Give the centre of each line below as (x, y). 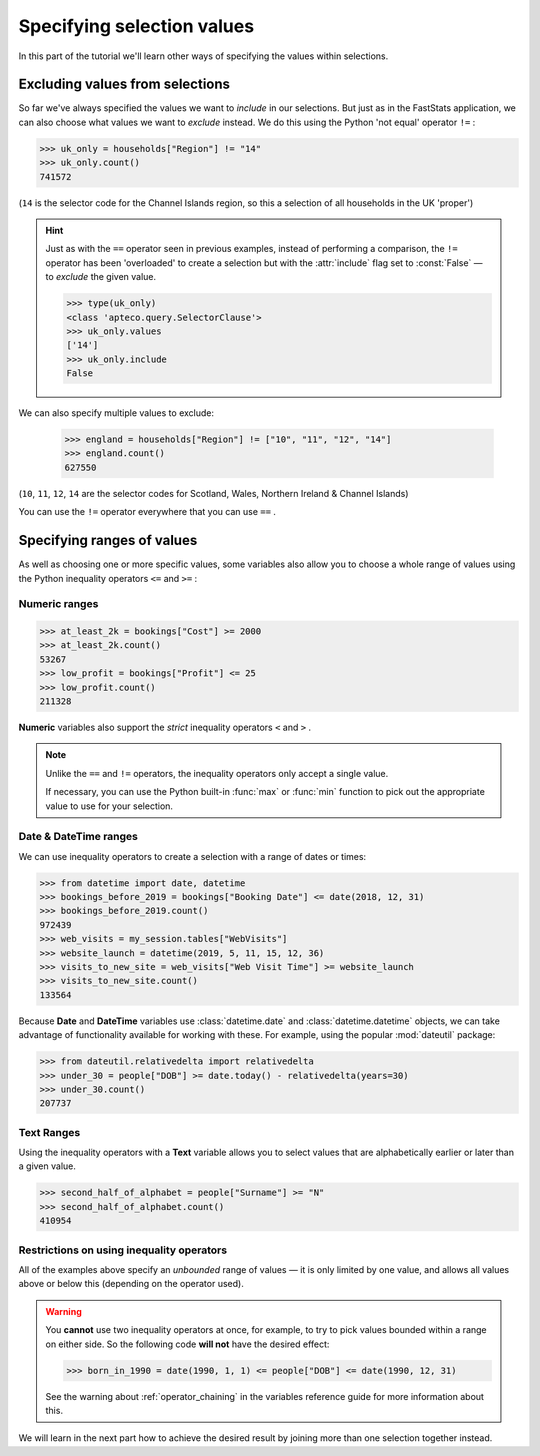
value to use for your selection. (109, 806)
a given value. (47, 1166)
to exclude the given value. (101, 277)
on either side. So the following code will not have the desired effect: (187, 1344)
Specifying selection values (136, 26)
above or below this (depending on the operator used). (131, 1284)
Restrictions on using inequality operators (123, 1250)
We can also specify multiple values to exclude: (116, 413)
